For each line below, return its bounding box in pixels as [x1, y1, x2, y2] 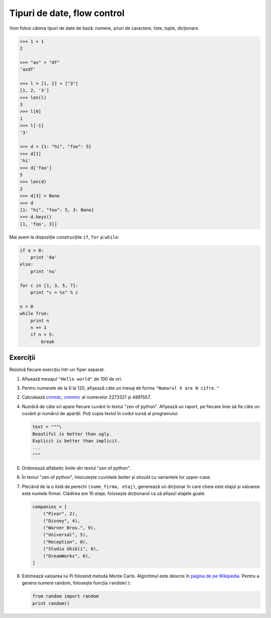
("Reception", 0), [43, 539, 88, 545]
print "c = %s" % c [30, 290, 79, 295]
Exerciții [9, 353, 36, 362]
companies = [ [32, 504, 67, 510]
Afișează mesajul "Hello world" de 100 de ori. [22, 376, 122, 382]
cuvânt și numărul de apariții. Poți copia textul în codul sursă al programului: [22, 411, 179, 417]
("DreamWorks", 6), [43, 553, 91, 559]
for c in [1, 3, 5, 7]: [20, 283, 79, 288]
